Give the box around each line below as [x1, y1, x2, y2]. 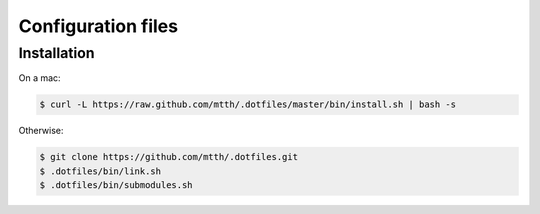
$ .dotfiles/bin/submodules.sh [39, 180, 194, 191]
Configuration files [18, 15, 179, 37]
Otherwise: [18, 125, 64, 137]
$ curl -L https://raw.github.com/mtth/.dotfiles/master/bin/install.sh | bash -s [39, 99, 457, 110]
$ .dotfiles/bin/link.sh [39, 165, 162, 177]
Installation [18, 44, 95, 62]
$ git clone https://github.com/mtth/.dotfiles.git [39, 151, 299, 163]
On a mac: [18, 72, 61, 84]
